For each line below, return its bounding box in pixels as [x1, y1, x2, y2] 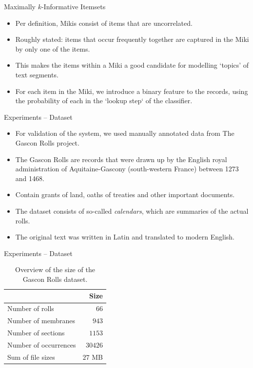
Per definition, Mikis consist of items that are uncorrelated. [15, 18, 193, 28]
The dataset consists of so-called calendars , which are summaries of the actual [15, 205, 249, 216]
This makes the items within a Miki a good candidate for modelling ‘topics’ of [15, 60, 249, 70]
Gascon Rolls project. [15, 137, 79, 147]
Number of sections [7, 328, 65, 337]
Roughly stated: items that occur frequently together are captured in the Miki [15, 34, 249, 44]
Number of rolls [7, 303, 54, 313]
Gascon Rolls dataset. [22, 274, 88, 284]
